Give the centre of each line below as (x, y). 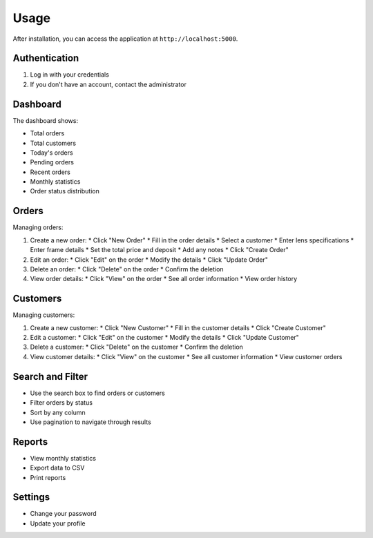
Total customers (53, 143)
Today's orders (51, 153)
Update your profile (58, 523)
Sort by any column (58, 412)
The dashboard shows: (46, 120)
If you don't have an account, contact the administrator (108, 84)
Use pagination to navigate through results (90, 422)
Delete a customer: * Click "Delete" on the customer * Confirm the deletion (136, 347)
